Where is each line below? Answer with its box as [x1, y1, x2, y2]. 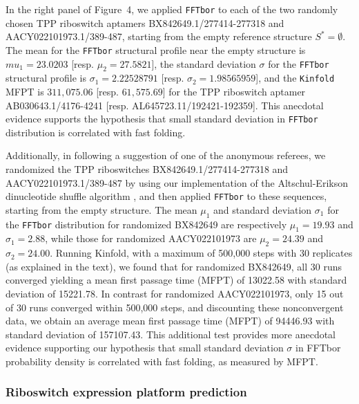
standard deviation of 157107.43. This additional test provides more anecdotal [6, 327, 336, 341]
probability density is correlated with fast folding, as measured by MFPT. [6, 353, 318, 368]
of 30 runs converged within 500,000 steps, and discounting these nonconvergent [6, 300, 344, 314]
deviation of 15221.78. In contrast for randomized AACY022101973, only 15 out [6, 286, 344, 300]
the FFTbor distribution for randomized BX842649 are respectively [6, 217, 287, 231]
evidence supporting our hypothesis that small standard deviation [6, 340, 284, 355]
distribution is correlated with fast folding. [6, 125, 186, 139]
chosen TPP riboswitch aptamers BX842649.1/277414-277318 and [6, 15, 284, 30]
